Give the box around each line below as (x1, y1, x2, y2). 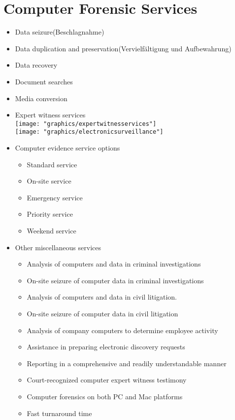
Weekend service (27, 225, 76, 235)
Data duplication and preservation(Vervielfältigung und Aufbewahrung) (15, 43, 232, 53)
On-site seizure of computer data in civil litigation (27, 308, 178, 318)
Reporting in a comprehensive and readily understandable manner (27, 358, 227, 368)
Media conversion (15, 93, 67, 103)
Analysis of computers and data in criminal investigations (27, 259, 201, 269)
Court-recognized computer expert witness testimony (27, 375, 187, 385)
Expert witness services (15, 110, 86, 120)
